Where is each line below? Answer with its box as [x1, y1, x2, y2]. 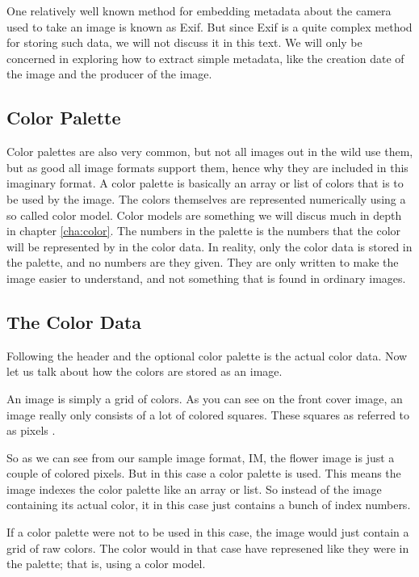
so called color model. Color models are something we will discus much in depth [6, 206, 402, 223]
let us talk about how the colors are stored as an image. [6, 363, 283, 380]
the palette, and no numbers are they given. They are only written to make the [6, 254, 399, 271]
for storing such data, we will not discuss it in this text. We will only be [6, 34, 362, 51]
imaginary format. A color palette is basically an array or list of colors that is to [6, 175, 404, 192]
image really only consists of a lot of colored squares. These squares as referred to [6, 406, 410, 423]
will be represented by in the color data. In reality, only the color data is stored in [6, 238, 413, 255]
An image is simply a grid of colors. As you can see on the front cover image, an [6, 390, 403, 406]
